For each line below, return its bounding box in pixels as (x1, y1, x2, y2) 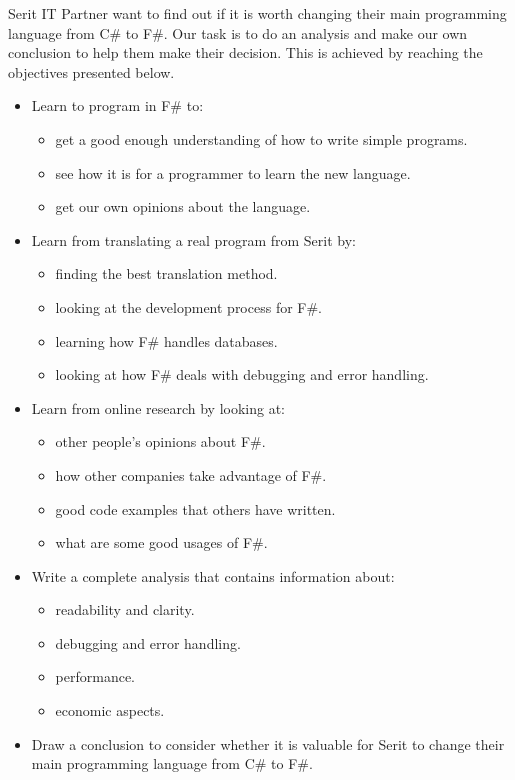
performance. (55, 666, 136, 687)
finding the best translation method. (55, 263, 278, 284)
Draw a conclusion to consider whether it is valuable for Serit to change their (31, 733, 505, 754)
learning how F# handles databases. (55, 330, 278, 351)
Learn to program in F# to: (31, 95, 204, 116)
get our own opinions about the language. (55, 196, 311, 217)
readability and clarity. (55, 599, 195, 620)
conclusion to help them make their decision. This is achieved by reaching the (8, 42, 483, 63)
